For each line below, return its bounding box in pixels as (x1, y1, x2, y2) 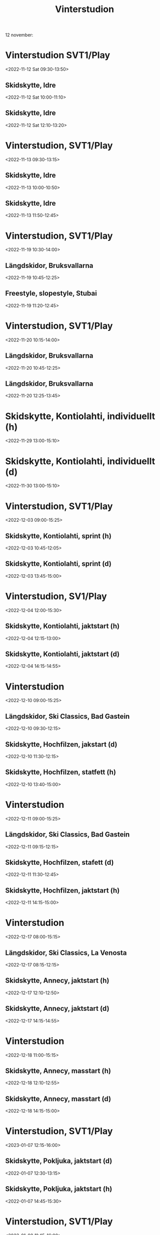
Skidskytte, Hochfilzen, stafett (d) (5, 858, 114, 867)
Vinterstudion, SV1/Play (5, 591, 107, 602)
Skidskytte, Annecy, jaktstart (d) (5, 1004, 110, 1013)
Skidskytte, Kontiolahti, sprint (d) (5, 560, 112, 568)
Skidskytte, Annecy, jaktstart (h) (5, 976, 110, 985)
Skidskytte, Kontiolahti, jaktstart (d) (5, 650, 120, 658)
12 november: (5, 32, 34, 38)
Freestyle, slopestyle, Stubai (5, 289, 97, 298)
